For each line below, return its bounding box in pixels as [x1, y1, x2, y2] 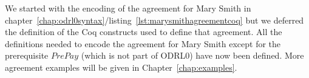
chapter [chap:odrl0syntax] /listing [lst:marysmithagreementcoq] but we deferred [5, 13, 304, 26]
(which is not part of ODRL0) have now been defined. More [81, 49, 304, 62]
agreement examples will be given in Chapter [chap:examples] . [5, 60, 237, 73]
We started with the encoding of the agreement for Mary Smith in [5, 2, 251, 14]
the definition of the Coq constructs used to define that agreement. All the [5, 25, 282, 38]
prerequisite [5, 49, 49, 62]
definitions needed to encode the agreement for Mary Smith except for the [5, 37, 281, 50]
